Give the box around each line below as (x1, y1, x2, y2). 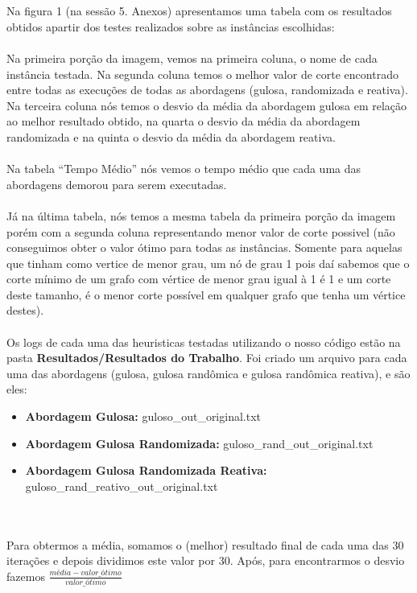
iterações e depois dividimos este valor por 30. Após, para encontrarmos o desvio (6, 552, 405, 569)
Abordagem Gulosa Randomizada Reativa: (25, 462, 267, 479)
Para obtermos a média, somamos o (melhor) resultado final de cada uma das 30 (6, 536, 404, 553)
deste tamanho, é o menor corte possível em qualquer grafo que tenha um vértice (6, 286, 406, 303)
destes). (6, 302, 44, 319)
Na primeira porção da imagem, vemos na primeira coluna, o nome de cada (6, 49, 378, 66)
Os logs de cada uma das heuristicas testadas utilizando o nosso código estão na (6, 333, 401, 350)
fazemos (6, 567, 45, 584)
